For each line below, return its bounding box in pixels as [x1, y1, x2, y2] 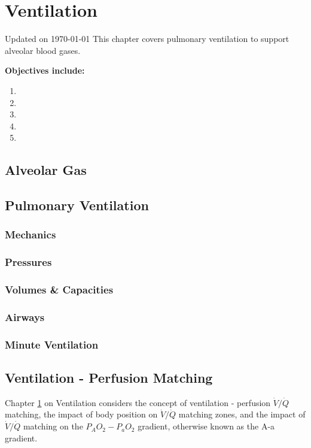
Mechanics [5, 227, 56, 242]
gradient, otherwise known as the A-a [138, 420, 275, 432]
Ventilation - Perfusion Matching [5, 368, 213, 387]
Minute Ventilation [5, 337, 99, 352]
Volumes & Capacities [5, 282, 114, 297]
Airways [5, 309, 45, 324]
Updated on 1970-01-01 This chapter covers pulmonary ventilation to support [5, 32, 289, 45]
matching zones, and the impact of [178, 408, 306, 420]
